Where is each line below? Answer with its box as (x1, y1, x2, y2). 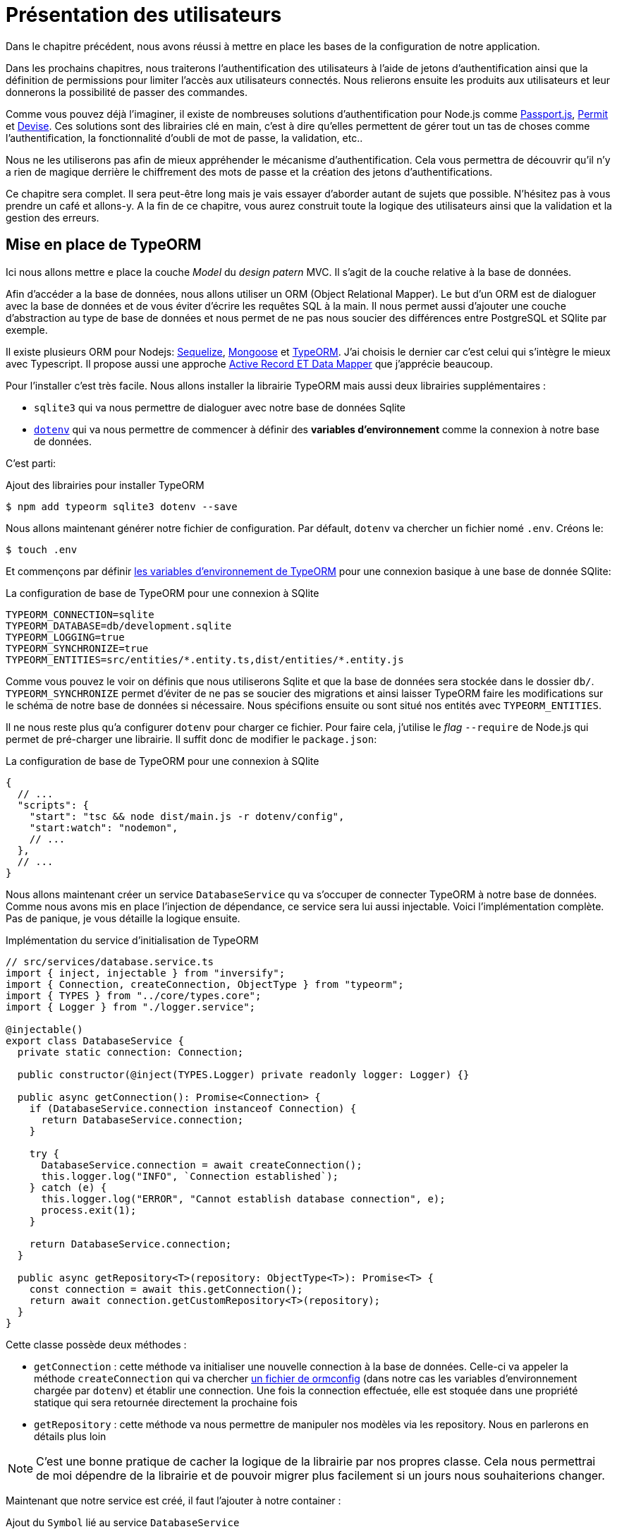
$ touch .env (6, 543, 78, 555)
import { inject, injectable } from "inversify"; (6, 967, 286, 979)
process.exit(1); (41, 1204, 137, 1216)
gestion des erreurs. (6, 211, 99, 224)
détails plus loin (34, 1430, 106, 1442)
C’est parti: (6, 457, 56, 469)
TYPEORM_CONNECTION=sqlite (6, 608, 154, 620)
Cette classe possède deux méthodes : (6, 1338, 187, 1351)
